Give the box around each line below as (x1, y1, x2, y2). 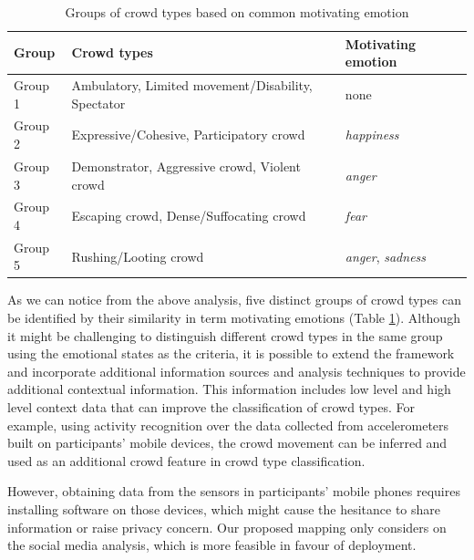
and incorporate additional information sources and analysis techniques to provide (7, 361, 466, 380)
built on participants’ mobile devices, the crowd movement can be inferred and (7, 433, 448, 452)
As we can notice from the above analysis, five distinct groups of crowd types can (7, 290, 461, 309)
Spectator (71, 93, 126, 112)
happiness (345, 125, 399, 144)
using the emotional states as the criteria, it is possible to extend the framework (7, 344, 455, 363)
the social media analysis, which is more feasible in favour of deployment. (7, 535, 417, 555)
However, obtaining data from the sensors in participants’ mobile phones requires (7, 482, 460, 501)
